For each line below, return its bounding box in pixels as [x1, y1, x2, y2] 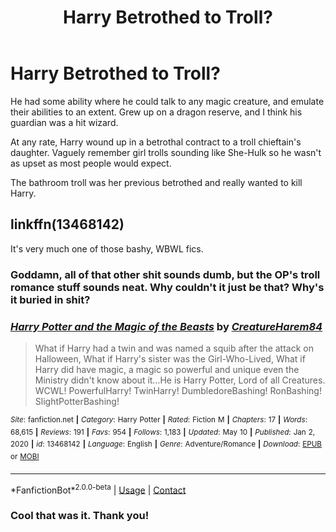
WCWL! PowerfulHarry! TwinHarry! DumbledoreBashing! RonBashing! [34, 384, 322, 396]
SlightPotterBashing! [34, 395, 120, 407]
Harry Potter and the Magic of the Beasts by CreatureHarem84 [10, 319, 323, 333]
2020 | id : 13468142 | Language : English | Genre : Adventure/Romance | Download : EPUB [10, 439, 323, 450]
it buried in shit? [10, 292, 91, 306]
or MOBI [10, 451, 40, 461]
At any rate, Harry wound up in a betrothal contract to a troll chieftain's [10, 136, 302, 148]
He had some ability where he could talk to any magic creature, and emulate [10, 95, 325, 107]
